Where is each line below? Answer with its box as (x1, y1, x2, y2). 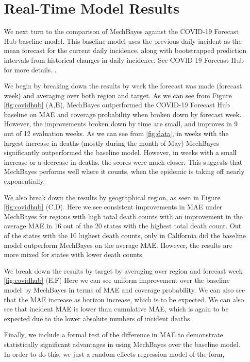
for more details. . (4, 64, 57, 74)
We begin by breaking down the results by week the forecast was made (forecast (4, 81, 242, 91)
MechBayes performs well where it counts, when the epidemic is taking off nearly (4, 166, 245, 176)
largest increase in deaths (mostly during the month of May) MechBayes (4, 138, 219, 148)
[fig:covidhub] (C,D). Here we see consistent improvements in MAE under (4, 202, 222, 212)
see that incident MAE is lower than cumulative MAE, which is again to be (4, 304, 229, 314)
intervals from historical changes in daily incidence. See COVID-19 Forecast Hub (4, 54, 244, 65)
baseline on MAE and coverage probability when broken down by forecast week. (4, 109, 242, 119)
